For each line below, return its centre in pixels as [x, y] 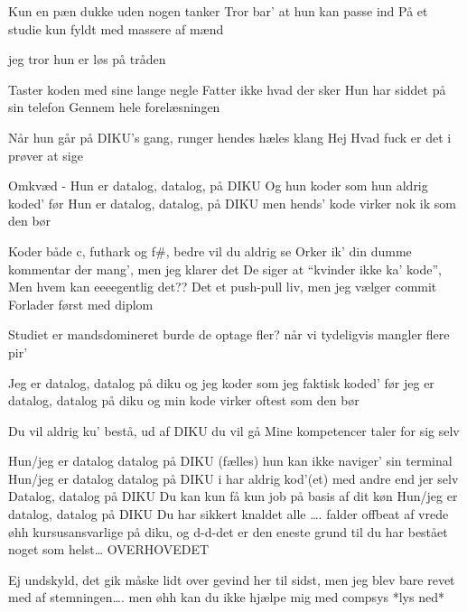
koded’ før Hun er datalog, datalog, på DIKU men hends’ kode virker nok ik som [232, 203]
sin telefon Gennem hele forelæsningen [114, 107]
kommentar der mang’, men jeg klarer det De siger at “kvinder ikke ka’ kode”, [225, 269]
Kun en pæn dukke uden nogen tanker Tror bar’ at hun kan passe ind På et [218, 11]
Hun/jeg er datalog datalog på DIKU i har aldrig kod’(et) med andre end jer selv [233, 478]
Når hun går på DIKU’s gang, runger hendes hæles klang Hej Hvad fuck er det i [230, 137]
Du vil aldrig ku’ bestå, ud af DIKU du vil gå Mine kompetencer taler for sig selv [234, 430]
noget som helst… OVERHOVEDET [109, 549]
